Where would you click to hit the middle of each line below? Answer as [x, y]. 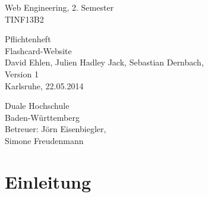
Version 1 [22, 74]
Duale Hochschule [37, 106]
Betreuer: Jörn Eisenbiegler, [56, 129]
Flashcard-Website [38, 50]
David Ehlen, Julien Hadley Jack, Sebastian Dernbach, [104, 62]
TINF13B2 [24, 19]
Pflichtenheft [28, 39]
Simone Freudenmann [44, 140]
